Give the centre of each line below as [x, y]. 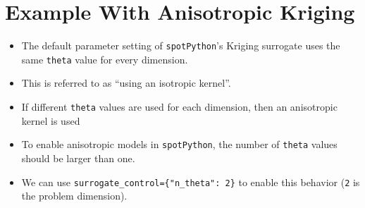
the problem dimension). [74, 196]
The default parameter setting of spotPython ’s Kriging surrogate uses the [181, 45]
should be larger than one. [78, 158]
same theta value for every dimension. [105, 59]
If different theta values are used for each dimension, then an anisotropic [179, 107]
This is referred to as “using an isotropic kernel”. [126, 83]
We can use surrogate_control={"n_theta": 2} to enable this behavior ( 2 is [191, 182]
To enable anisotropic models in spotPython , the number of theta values [179, 144]
